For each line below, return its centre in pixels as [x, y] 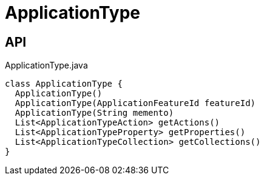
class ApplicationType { [64, 84]
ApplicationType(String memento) [94, 113]
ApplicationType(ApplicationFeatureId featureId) [135, 103]
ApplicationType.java [46, 65]
